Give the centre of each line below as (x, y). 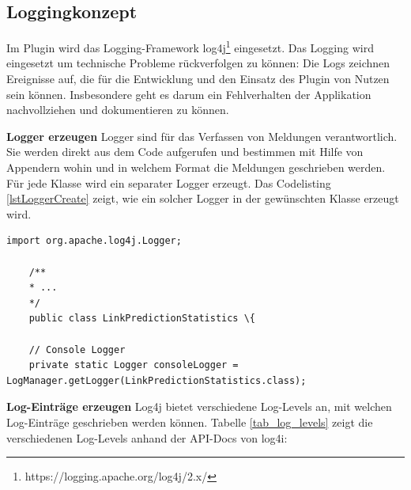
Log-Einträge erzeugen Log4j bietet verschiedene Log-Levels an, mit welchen (199, 406)
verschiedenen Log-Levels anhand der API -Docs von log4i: (147, 437)
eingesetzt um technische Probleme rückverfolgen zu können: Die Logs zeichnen (198, 63)
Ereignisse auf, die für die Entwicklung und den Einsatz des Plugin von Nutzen (198, 79)
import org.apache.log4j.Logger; (94, 241)
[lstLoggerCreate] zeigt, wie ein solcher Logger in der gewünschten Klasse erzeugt (203, 198)
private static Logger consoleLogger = (134, 365)
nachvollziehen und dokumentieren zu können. (118, 110)
